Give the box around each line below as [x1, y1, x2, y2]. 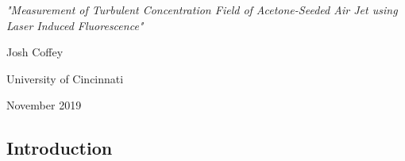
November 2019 [6, 97, 82, 113]
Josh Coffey [6, 44, 64, 60]
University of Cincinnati [6, 70, 124, 86]
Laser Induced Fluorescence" [6, 17, 144, 33]
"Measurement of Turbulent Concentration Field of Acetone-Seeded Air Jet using [6, 2, 398, 17]
